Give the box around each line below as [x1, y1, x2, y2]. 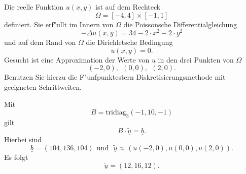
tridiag [106, 109, 126, 117]
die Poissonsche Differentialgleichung [123, 19, 237, 29]
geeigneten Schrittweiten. [4, 82, 82, 92]
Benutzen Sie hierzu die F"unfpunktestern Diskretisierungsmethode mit [4, 72, 226, 82]
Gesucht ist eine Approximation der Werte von [4, 54, 150, 65]
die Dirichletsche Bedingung [86, 37, 173, 47]
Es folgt [4, 151, 28, 162]
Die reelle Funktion [4, 2, 64, 12]
